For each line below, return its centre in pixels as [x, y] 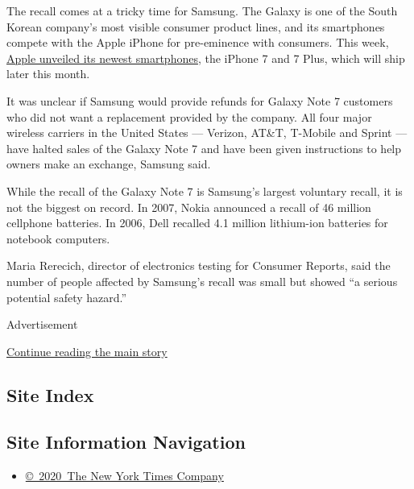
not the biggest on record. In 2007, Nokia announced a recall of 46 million [189, 207]
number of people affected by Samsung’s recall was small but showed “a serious [202, 281]
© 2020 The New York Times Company [124, 476]
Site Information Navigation [126, 442]
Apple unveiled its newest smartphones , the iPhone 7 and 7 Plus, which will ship [206, 58]
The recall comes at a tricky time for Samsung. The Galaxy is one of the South [202, 10]
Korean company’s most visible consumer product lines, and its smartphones [196, 26]
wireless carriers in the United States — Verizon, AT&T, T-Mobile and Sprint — [207, 133]
